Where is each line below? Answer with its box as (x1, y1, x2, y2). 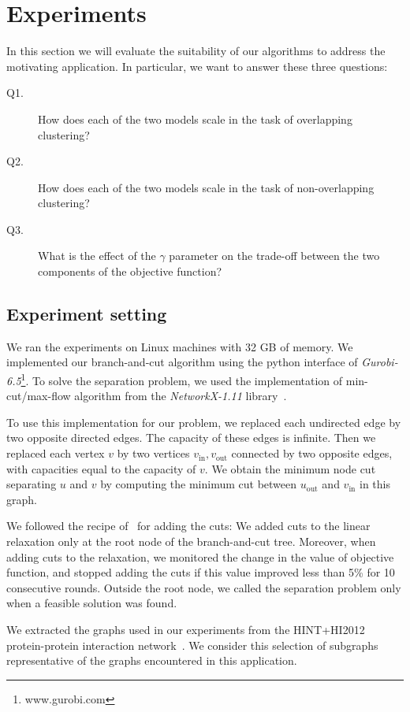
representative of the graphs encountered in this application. (6, 652, 297, 669)
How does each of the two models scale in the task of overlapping (38, 110, 352, 127)
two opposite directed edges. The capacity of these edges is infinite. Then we (6, 429, 376, 446)
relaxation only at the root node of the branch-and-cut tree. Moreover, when (6, 533, 376, 550)
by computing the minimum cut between (100, 476, 297, 492)
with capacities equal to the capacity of (6, 460, 196, 477)
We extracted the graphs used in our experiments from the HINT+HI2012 (6, 621, 365, 638)
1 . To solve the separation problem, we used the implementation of (20, 370, 343, 388)
